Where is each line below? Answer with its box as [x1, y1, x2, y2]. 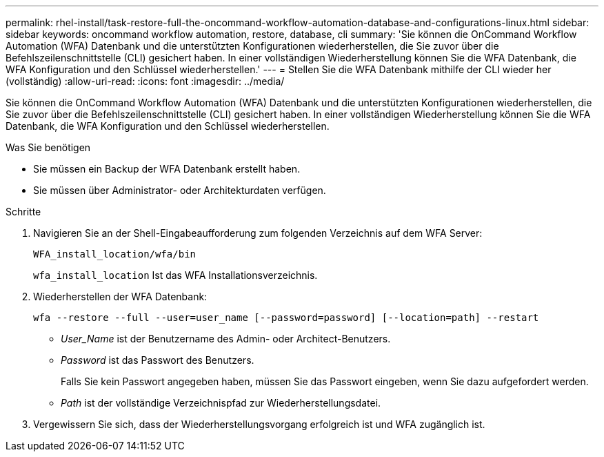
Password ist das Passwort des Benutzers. [61, 354, 254, 366]
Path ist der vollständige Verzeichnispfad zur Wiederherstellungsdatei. [61, 397, 381, 409]
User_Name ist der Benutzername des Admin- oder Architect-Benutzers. [61, 333, 391, 344]
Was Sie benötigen [6, 142, 91, 153]
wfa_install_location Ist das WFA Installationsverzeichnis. [33, 269, 318, 281]
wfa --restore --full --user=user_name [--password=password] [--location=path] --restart [33, 312, 539, 323]
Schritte [6, 206, 41, 217]
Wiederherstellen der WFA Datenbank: [33, 291, 208, 302]
